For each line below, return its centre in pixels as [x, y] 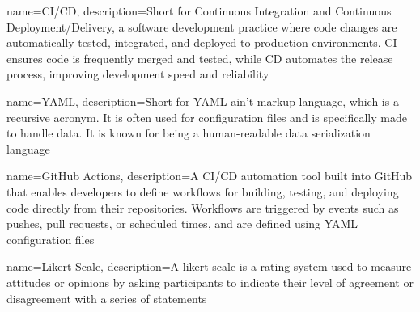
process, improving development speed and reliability [138, 74]
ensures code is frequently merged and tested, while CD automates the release [200, 58]
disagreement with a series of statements [107, 298]
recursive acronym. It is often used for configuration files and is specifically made [207, 117]
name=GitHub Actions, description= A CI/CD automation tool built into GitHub [210, 176]
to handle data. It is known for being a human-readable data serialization [189, 133]
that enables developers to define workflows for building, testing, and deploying [203, 191]
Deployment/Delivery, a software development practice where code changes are [202, 26]
